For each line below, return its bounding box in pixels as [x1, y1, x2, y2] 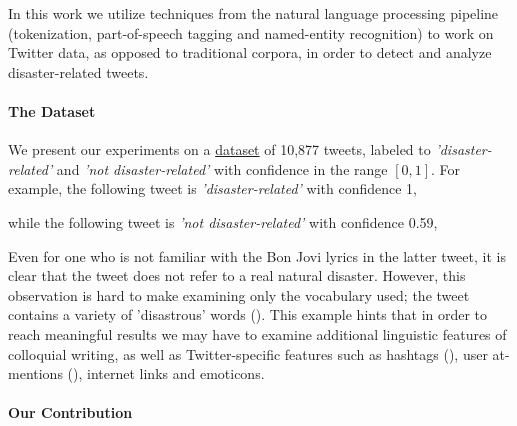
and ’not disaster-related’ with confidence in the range [56, 158, 388, 179]
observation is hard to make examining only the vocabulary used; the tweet [8, 284, 470, 305]
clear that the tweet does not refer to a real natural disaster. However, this [8, 265, 466, 286]
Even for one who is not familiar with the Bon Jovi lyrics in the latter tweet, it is [8, 245, 506, 266]
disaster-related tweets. [8, 61, 149, 82]
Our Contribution [8, 402, 133, 423]
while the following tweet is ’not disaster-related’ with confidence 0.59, [8, 211, 438, 232]
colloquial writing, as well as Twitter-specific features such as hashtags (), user [8, 343, 488, 364]
